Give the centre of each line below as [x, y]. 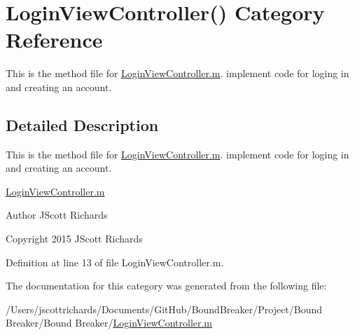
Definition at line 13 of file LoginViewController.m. [115, 262]
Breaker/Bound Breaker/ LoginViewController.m [109, 323]
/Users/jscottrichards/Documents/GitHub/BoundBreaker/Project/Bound [164, 309]
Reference [54, 40]
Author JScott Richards [57, 215]
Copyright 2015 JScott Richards [74, 239]
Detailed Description [82, 124]
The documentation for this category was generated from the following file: [166, 286]
